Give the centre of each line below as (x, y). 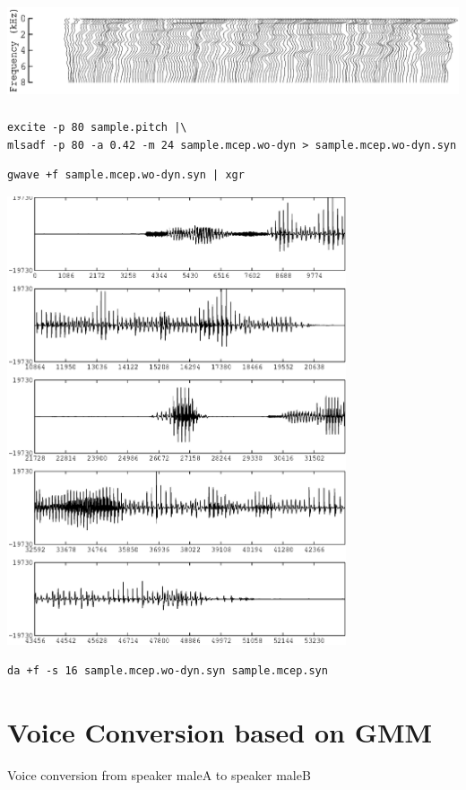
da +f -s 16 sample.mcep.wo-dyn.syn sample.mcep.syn (168, 671)
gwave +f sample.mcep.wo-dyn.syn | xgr (126, 175)
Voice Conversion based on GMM (220, 731)
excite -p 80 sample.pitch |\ (97, 127)
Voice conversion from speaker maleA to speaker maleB (159, 774)
